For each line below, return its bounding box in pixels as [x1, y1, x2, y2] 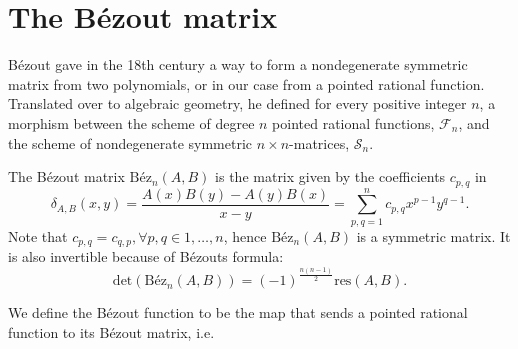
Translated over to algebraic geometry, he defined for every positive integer [8, 93, 467, 114]
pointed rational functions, [272, 112, 435, 133]
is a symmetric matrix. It [356, 225, 511, 246]
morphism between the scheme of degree [8, 112, 255, 133]
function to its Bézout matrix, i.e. [8, 321, 215, 342]
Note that [8, 225, 68, 246]
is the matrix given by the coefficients [215, 166, 446, 187]
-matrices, [289, 132, 350, 153]
